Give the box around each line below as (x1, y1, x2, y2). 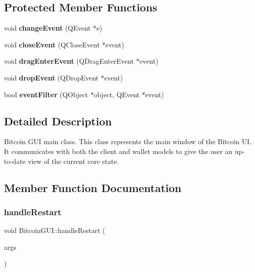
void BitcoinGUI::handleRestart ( (4, 225, 105, 235)
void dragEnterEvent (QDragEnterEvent (4, 56, 134, 66)
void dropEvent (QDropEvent (4, 72, 99, 82)
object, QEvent (93, 89, 140, 99)
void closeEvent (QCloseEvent (4, 39, 100, 49)
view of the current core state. (28, 155, 119, 166)
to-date (4, 155, 26, 166)
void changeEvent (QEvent (4, 23, 91, 33)
